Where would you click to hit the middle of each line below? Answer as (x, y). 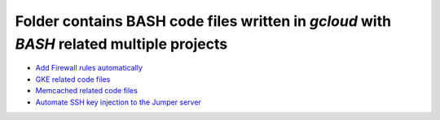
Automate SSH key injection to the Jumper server (118, 102)
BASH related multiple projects (121, 44)
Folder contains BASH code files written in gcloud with (203, 21)
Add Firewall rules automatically (89, 68)
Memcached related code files (87, 91)
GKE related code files (73, 79)
